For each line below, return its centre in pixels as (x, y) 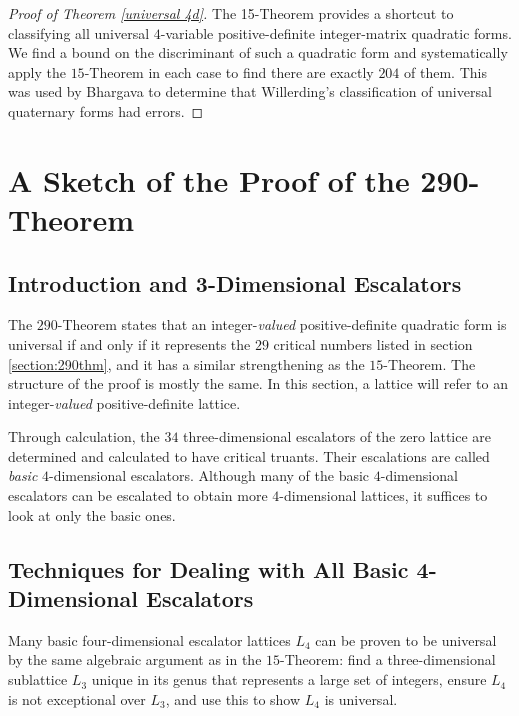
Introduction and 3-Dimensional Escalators (235, 282)
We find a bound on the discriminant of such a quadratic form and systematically (258, 52)
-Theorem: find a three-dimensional (388, 659)
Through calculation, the (84, 436)
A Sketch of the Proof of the (209, 179)
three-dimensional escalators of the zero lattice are (337, 436)
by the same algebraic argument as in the (135, 659)
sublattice (38, 679)
